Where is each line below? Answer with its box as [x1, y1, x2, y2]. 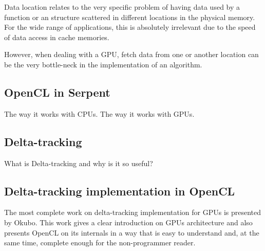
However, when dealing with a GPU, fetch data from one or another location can [4, 49, 259, 60]
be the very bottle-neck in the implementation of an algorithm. [4, 59, 202, 69]
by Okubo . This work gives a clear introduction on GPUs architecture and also [4, 217, 253, 227]
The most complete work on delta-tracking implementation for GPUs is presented [4, 207, 261, 218]
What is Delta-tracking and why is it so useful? [4, 157, 153, 168]
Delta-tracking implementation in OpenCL [4, 183, 235, 199]
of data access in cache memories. [4, 31, 109, 42]
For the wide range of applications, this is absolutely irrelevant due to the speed [4, 22, 256, 32]
